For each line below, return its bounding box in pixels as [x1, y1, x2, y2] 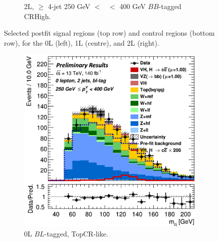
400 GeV [119, 1, 146, 11]
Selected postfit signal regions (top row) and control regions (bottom [4, 28, 215, 38]
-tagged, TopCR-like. [44, 228, 108, 238]
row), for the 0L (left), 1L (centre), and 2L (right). [4, 37, 159, 48]
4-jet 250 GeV [48, 1, 91, 11]
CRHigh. [24, 11, 51, 21]
